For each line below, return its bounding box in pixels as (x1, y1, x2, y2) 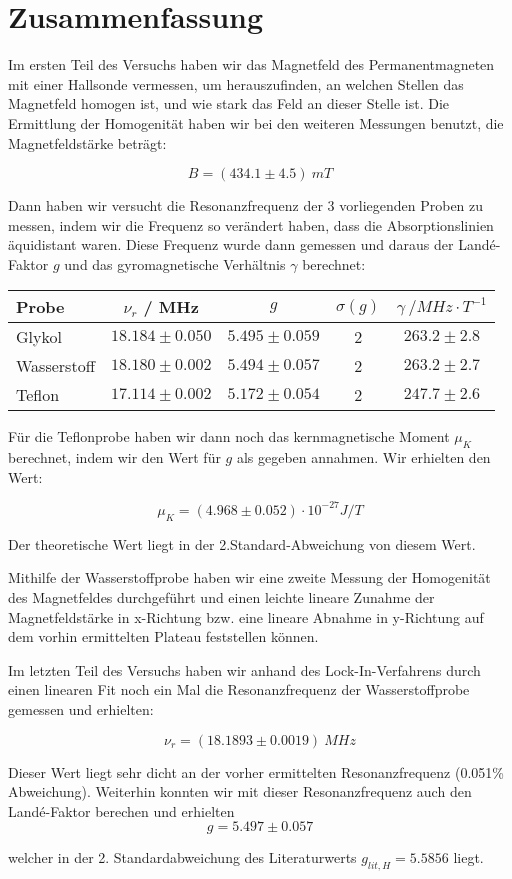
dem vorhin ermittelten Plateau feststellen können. (8, 626, 319, 647)
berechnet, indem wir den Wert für (8, 447, 221, 468)
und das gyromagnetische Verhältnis (64, 253, 286, 274)
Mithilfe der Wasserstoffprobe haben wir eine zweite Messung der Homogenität (8, 567, 491, 588)
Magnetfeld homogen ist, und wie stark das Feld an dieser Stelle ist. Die (8, 93, 450, 114)
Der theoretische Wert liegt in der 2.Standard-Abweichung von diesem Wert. (8, 533, 476, 554)
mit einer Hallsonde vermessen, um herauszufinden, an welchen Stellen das (8, 73, 464, 94)
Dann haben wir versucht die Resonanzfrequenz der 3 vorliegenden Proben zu (8, 195, 484, 216)
